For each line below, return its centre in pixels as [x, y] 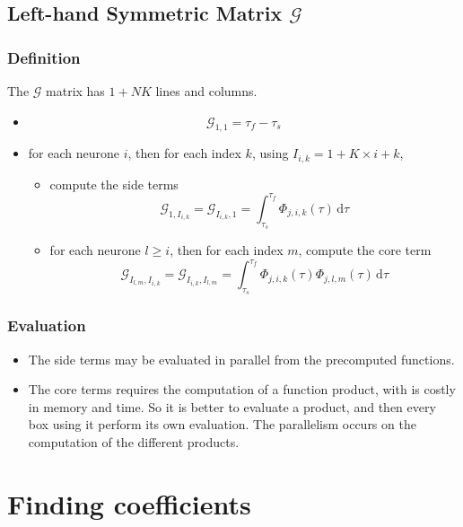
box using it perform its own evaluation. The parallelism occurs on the [222, 424]
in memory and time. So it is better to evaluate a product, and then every [232, 406]
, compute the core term [365, 250]
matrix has [75, 91]
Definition [44, 57]
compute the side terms [114, 184]
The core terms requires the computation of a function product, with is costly [242, 389]
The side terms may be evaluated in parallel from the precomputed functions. [241, 359]
